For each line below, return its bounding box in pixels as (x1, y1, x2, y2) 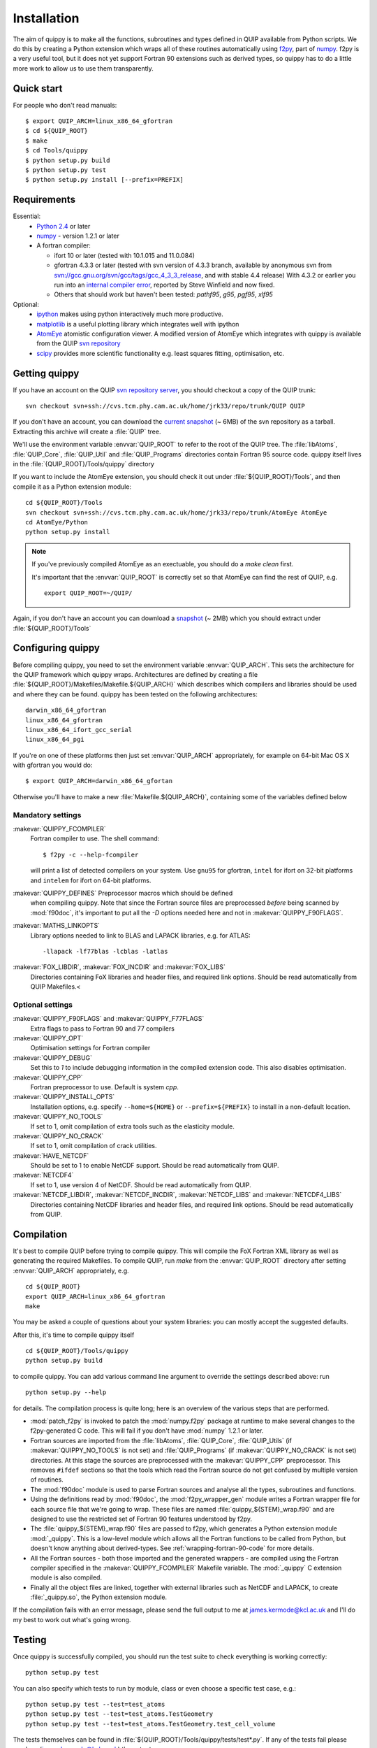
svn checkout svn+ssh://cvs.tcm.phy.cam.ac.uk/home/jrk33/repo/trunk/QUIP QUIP (25, 402, 305, 410)
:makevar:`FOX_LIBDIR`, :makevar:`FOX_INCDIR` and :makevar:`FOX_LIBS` (13, 963, 226, 971)
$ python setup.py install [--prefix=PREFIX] (25, 175, 184, 184)
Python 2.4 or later (36, 222, 91, 230)
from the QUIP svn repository (36, 339, 121, 348)
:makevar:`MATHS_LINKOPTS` (13, 922, 101, 930)
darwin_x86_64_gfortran (25, 706, 107, 715)
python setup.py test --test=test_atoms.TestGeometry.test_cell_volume (25, 1720, 276, 1728)
